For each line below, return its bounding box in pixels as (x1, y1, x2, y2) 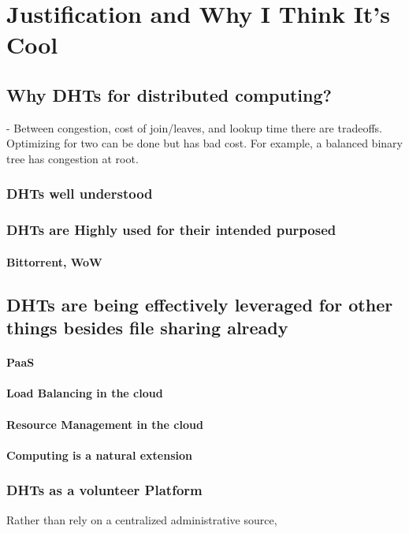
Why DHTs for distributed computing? (6, 82, 332, 106)
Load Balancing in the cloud (6, 385, 163, 401)
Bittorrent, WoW (6, 253, 102, 270)
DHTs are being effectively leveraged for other (6, 292, 393, 316)
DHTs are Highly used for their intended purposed (6, 220, 336, 240)
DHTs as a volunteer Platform (6, 480, 203, 500)
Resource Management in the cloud (6, 416, 203, 432)
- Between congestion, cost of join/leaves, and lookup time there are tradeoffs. (6, 119, 382, 136)
